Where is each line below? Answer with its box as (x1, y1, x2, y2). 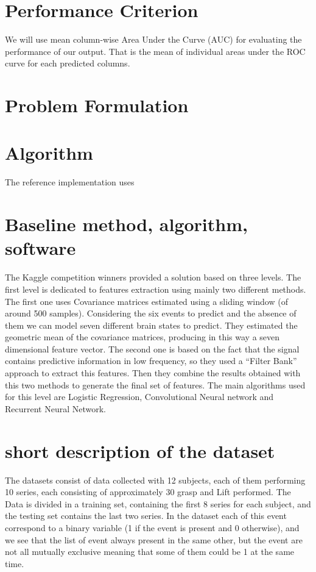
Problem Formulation (5, 93, 189, 118)
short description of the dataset (5, 438, 275, 463)
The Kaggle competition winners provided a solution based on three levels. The (5, 271, 301, 284)
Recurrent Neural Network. (5, 402, 107, 415)
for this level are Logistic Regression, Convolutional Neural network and (5, 390, 274, 403)
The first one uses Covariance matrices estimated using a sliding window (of (5, 295, 288, 307)
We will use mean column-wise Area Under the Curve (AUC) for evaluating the (5, 33, 302, 46)
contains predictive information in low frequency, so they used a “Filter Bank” (5, 354, 297, 367)
